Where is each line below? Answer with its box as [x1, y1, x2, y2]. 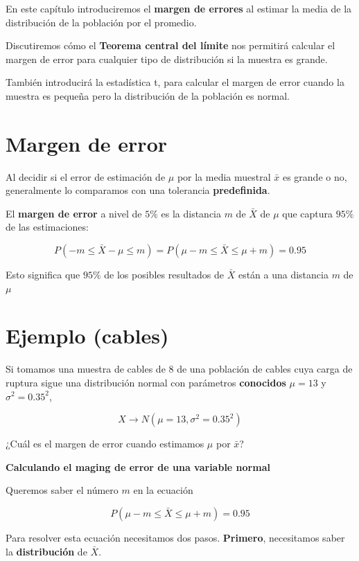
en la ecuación [133, 483, 193, 497]
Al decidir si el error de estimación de [6, 169, 166, 184]
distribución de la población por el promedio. [6, 15, 197, 29]
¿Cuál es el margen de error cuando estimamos [6, 436, 204, 451]
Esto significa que [6, 267, 80, 282]
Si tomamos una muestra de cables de [6, 362, 166, 376]
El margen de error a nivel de [6, 206, 142, 220]
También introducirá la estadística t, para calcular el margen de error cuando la [6, 75, 344, 89]
